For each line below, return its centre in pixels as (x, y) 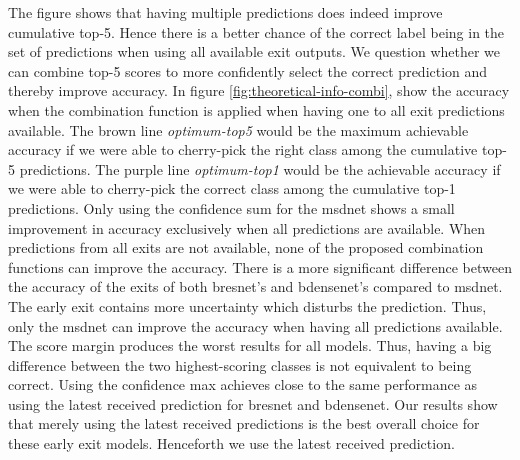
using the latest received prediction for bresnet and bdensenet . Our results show (253, 403)
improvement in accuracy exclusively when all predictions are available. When (247, 227)
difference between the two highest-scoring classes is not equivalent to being (240, 364)
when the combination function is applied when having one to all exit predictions (256, 109)
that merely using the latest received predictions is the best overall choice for (244, 423)
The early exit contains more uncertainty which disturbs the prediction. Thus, (247, 305)
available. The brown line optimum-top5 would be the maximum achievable (238, 129)
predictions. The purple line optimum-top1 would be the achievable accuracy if (260, 168)
